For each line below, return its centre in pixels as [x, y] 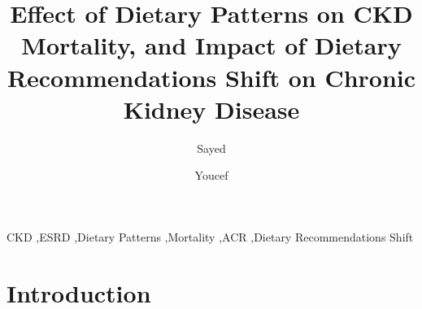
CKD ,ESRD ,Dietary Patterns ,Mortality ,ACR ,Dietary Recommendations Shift [210, 236]
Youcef [211, 175]
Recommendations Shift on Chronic [211, 77]
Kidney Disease [211, 109]
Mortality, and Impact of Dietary [211, 45]
